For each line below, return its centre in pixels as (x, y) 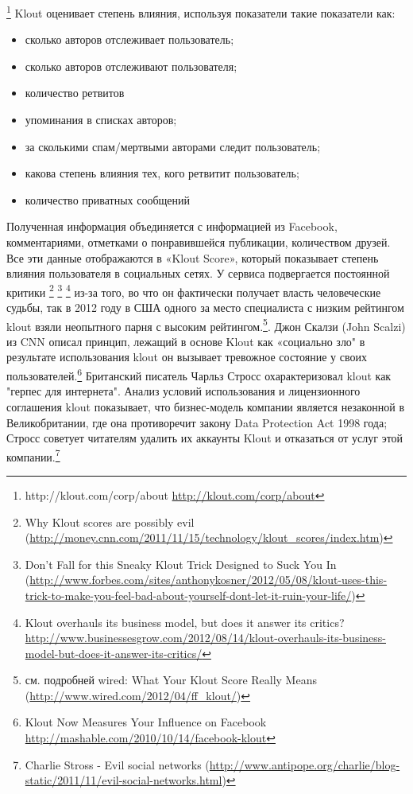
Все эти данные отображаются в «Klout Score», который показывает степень (193, 257)
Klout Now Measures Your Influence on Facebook (146, 722)
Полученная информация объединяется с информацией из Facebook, (172, 226)
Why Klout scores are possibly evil (110, 522)
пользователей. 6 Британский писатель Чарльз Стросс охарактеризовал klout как (199, 374)
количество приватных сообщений (108, 199)
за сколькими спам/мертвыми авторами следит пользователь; (173, 146)
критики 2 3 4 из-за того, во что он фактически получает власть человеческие (194, 290)
